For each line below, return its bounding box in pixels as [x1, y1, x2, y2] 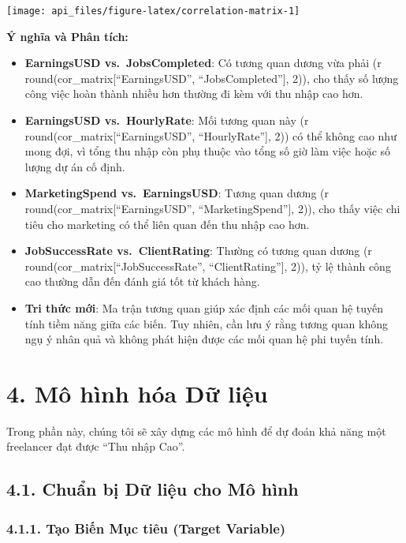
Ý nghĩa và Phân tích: [6, 28, 129, 44]
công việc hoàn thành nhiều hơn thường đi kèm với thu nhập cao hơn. [24, 85, 363, 102]
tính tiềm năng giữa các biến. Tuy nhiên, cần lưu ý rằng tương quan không [24, 315, 388, 331]
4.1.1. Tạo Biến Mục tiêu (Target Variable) [6, 518, 286, 537]
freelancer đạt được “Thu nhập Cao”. [6, 438, 185, 455]
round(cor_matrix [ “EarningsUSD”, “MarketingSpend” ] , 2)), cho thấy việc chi [24, 200, 400, 216]
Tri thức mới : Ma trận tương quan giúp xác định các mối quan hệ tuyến [24, 299, 384, 316]
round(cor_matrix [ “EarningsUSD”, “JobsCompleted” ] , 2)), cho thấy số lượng [24, 69, 399, 86]
